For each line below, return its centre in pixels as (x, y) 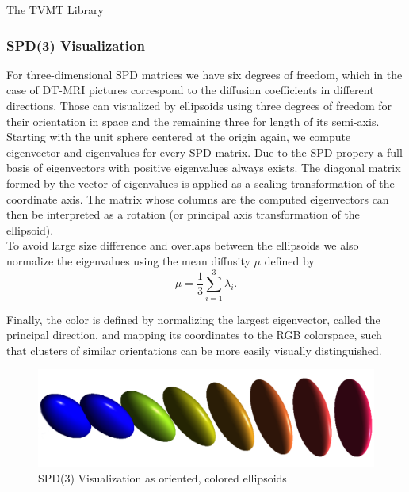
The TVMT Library (55, 10)
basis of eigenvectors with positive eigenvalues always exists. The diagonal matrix (204, 168)
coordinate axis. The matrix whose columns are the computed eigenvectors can (198, 198)
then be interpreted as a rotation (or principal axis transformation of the (183, 214)
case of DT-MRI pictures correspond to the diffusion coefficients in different (190, 90)
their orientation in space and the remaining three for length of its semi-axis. (193, 121)
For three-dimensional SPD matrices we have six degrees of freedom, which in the (204, 74)
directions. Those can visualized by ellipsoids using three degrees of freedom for (199, 105)
